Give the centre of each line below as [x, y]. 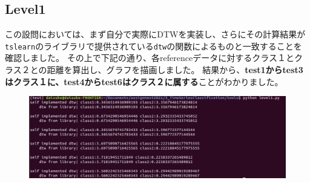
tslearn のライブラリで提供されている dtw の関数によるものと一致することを [153, 46]
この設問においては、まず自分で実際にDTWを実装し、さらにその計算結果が [155, 34]
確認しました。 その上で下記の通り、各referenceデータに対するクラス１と [150, 58]
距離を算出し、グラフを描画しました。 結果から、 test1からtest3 [175, 70]
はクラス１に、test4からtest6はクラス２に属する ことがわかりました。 [144, 81]
